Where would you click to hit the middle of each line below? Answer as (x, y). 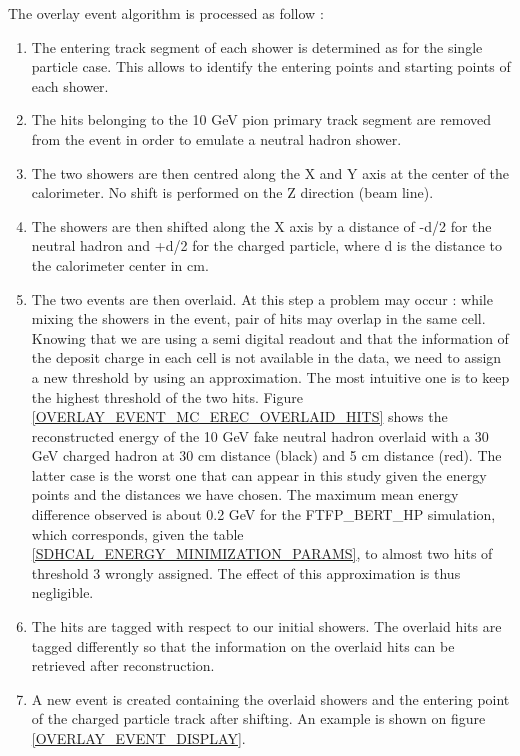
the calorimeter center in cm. (120, 264)
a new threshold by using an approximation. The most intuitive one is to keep (270, 376)
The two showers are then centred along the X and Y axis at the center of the (270, 172)
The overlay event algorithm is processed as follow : (166, 13)
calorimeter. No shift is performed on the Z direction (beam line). (232, 192)
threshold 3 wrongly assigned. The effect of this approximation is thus (246, 572)
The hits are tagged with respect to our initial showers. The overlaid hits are (266, 626)
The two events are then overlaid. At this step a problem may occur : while (262, 298)
